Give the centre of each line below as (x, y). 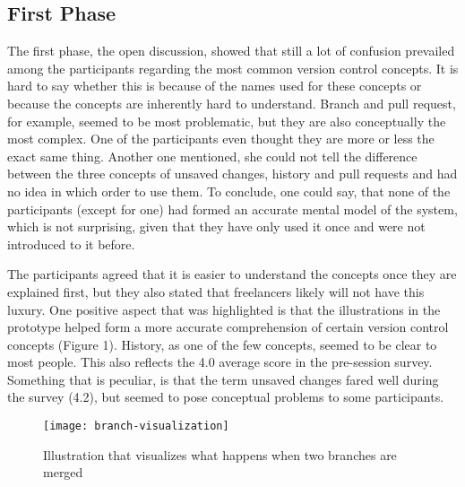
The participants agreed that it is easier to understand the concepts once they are (232, 274)
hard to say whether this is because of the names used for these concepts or (215, 86)
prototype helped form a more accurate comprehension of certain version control (228, 327)
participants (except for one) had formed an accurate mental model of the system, (232, 209)
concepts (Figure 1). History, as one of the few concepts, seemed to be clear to (222, 344)
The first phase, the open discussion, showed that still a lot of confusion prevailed (231, 51)
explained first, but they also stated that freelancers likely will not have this (216, 291)
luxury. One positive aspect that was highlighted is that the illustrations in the (224, 309)
